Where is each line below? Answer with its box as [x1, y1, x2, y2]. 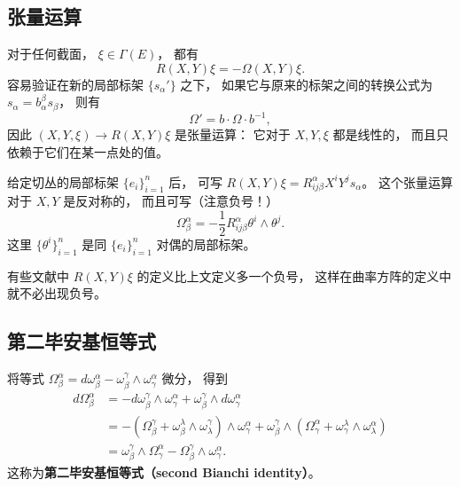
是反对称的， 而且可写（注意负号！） [63, 192, 278, 210]
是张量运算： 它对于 [175, 125, 291, 144]
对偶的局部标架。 [156, 234, 256, 253]
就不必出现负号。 [7, 284, 106, 302]
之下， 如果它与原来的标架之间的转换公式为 [180, 75, 433, 93]
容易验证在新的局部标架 [7, 75, 144, 93]
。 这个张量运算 [362, 172, 453, 191]
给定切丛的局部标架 [7, 172, 119, 191]
